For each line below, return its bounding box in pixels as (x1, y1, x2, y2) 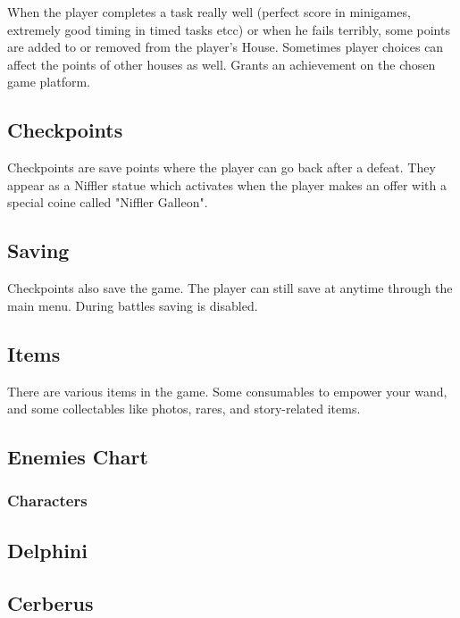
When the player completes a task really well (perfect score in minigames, (7, 3, 411, 21)
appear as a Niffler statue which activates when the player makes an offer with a (7, 175, 447, 194)
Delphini (7, 536, 88, 564)
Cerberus (7, 589, 94, 616)
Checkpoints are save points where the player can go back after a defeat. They (7, 158, 436, 177)
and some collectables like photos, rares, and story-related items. (7, 399, 361, 418)
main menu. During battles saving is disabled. (7, 296, 258, 314)
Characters (7, 489, 88, 512)
